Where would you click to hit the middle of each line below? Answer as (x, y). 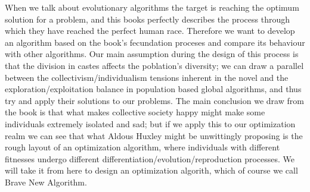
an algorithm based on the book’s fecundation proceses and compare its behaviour (155, 42)
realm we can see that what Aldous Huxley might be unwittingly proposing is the (154, 135)
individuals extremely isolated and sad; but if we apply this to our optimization (150, 123)
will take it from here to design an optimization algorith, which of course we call (151, 170)
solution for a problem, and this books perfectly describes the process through (147, 19)
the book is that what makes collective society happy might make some (135, 112)
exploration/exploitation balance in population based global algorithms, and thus (153, 89)
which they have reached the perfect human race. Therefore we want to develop (150, 31)
